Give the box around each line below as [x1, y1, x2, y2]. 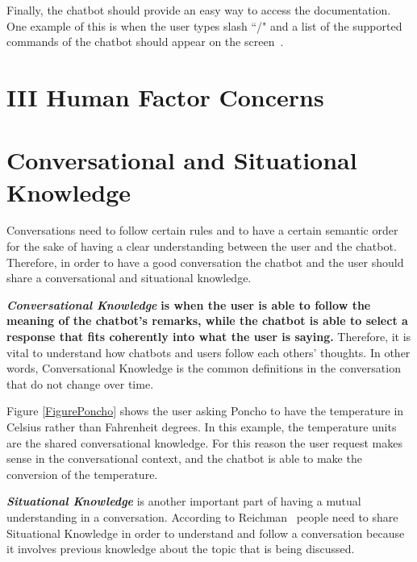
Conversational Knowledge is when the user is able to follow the [6, 296, 371, 313]
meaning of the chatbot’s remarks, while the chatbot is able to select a [6, 312, 408, 329]
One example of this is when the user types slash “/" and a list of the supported [6, 17, 402, 34]
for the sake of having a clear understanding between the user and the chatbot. [6, 238, 397, 255]
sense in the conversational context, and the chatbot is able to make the [6, 450, 362, 467]
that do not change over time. [6, 375, 154, 392]
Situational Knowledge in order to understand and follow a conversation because [6, 524, 405, 541]
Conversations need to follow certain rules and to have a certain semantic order [6, 222, 398, 239]
